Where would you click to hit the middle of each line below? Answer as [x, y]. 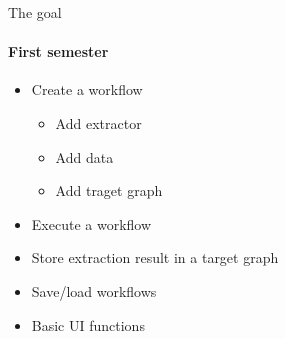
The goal [35, 12]
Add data [84, 156]
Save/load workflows [94, 290]
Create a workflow [87, 89]
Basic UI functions [88, 324]
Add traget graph [109, 190]
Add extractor [98, 122]
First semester [58, 51]
